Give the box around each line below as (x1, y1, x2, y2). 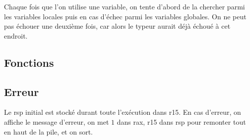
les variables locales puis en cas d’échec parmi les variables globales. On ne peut (4, 11, 247, 21)
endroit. (4, 30, 28, 41)
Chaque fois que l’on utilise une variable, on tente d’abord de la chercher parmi (4, 1, 245, 11)
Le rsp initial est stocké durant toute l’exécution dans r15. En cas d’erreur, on (4, 107, 241, 117)
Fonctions (4, 54, 54, 70)
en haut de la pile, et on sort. (4, 126, 93, 137)
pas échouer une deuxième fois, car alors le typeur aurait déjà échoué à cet (4, 21, 231, 31)
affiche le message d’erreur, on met (4, 116, 109, 127)
